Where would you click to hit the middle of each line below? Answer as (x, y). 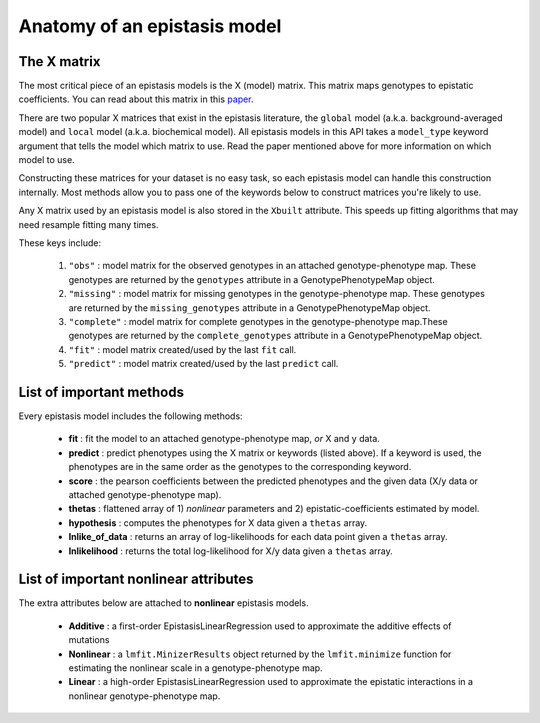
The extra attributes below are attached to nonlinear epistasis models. (163, 603)
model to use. (46, 160)
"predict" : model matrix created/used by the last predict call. (203, 364)
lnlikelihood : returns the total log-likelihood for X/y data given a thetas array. (231, 551)
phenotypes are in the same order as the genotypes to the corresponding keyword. (240, 467)
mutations (89, 640)
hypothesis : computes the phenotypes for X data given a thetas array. (218, 522)
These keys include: (60, 242)
